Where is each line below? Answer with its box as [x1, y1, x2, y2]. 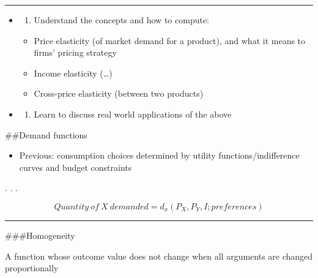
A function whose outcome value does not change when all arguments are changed [5, 249, 313, 262]
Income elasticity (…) [34, 66, 113, 79]
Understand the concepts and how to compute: [34, 13, 210, 26]
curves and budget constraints [19, 160, 132, 173]
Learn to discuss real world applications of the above [34, 107, 232, 120]
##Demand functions [5, 128, 87, 141]
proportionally [5, 261, 59, 274]
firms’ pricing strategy [34, 46, 117, 59]
